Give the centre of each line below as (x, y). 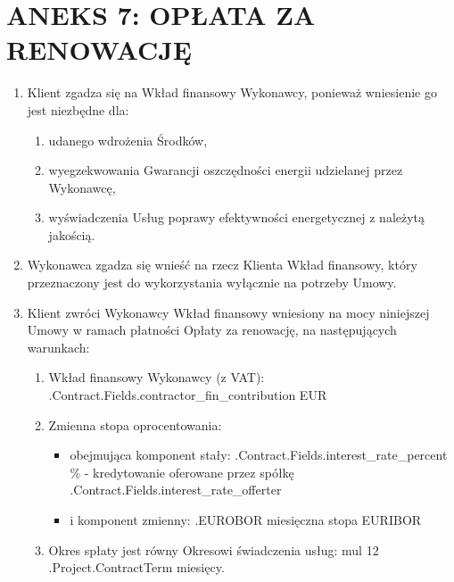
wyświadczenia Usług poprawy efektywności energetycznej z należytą (237, 217)
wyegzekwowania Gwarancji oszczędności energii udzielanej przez (226, 170)
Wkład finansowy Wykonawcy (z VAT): (157, 377)
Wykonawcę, (82, 187)
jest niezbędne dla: (78, 109)
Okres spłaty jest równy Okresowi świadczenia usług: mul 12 (214, 549)
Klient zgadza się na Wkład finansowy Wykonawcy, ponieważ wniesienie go (232, 92)
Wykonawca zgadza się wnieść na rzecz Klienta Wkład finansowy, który (222, 265)
